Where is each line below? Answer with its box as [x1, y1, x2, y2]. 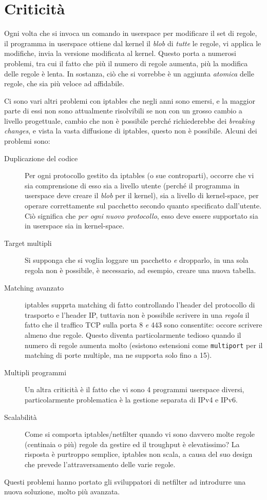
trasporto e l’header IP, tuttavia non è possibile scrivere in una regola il [25, 309, 250, 320]
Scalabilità [4, 411, 37, 422]
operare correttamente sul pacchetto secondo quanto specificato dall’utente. [25, 200, 262, 211]
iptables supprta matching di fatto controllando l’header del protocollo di [25, 299, 255, 310]
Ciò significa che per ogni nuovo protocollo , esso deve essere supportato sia [25, 210, 258, 221]
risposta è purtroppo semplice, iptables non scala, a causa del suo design [25, 449, 253, 459]
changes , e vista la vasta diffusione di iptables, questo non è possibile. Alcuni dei [4, 125, 257, 136]
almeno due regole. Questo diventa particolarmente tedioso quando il [25, 329, 241, 340]
